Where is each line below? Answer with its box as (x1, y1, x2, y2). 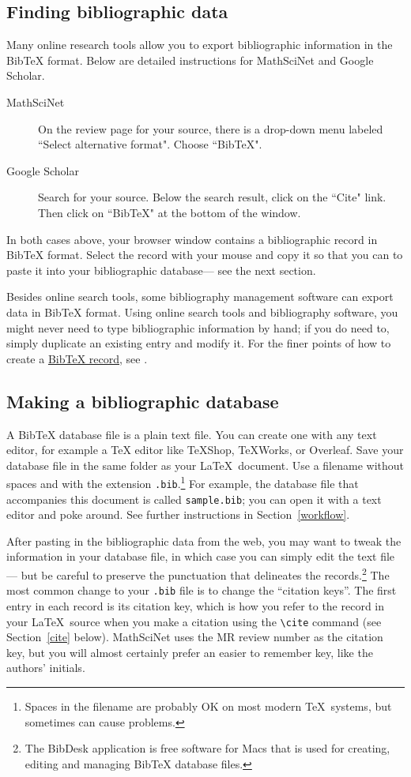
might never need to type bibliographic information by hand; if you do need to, (6, 319, 390, 336)
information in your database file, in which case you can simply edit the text (6, 548, 377, 565)
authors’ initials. (6, 659, 85, 676)
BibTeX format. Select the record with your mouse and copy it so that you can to (6, 246, 403, 263)
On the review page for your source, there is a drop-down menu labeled (38, 120, 383, 137)
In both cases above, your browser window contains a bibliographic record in (6, 231, 378, 247)
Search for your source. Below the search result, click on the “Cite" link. (38, 189, 386, 205)
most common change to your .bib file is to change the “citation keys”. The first (6, 582, 397, 599)
